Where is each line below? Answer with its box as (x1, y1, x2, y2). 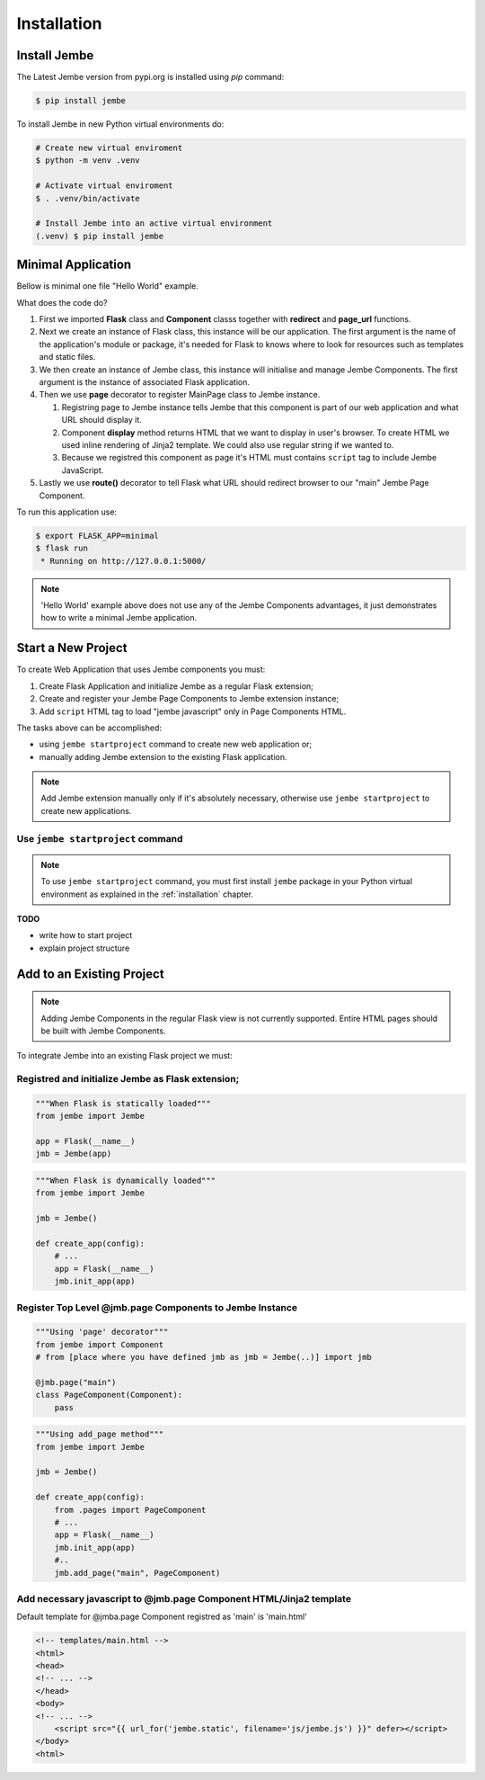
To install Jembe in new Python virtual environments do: (16, 119, 225, 130)
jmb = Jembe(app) (35, 1149, 112, 1159)
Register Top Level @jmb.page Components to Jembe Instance (16, 1301, 298, 1313)
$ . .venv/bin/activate (35, 193, 141, 203)
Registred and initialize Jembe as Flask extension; (16, 1073, 240, 1086)
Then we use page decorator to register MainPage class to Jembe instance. (39, 389, 321, 400)
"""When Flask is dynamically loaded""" (35, 1176, 216, 1186)
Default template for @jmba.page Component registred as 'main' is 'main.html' (16, 1611, 307, 1623)
